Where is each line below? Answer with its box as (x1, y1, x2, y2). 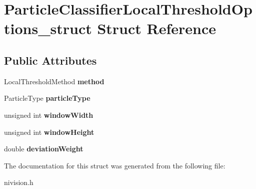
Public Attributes (4, 52, 97, 68)
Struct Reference (97, 18, 216, 39)
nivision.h (4, 177, 33, 187)
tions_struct (4, 18, 92, 39)
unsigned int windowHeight (4, 126, 94, 137)
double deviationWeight (4, 143, 83, 154)
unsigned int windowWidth (4, 109, 93, 120)
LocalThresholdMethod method (4, 76, 104, 86)
